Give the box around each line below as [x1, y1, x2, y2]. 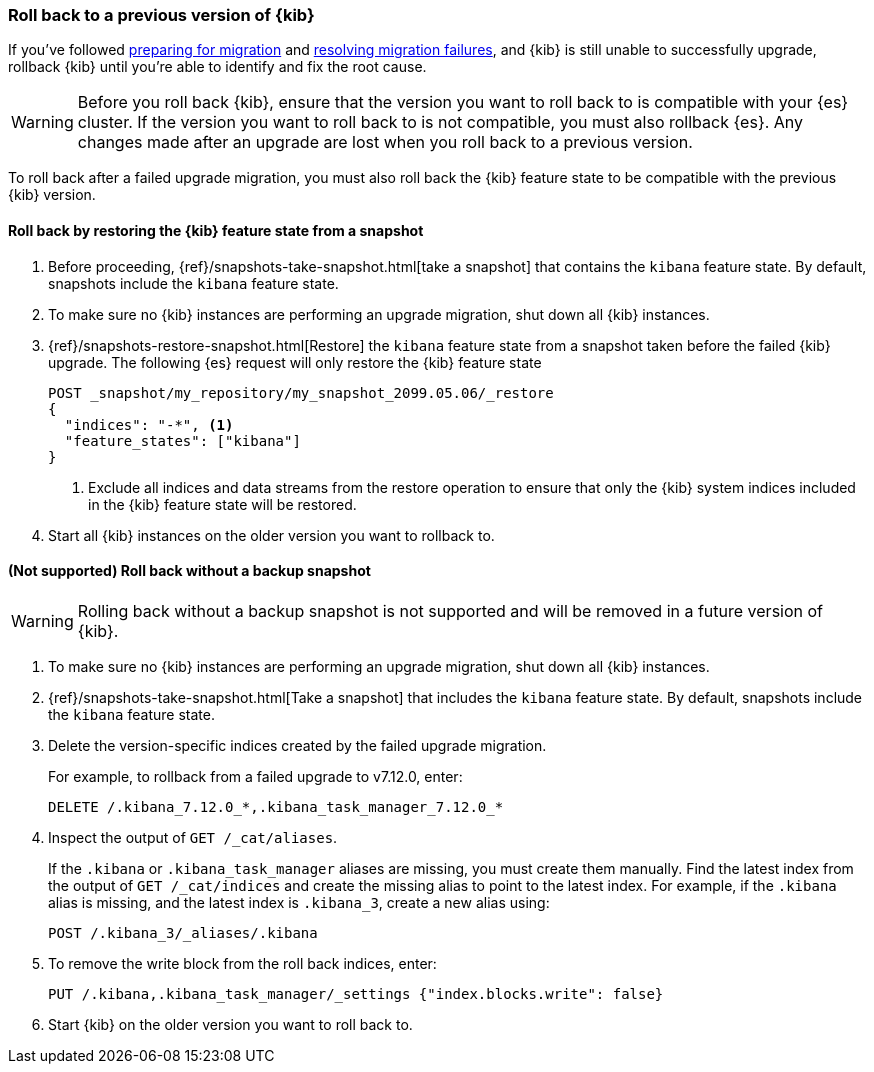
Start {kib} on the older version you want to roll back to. [48, 1015, 413, 1033]
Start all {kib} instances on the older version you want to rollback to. [48, 526, 495, 544]
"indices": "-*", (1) [64, 416, 234, 433]
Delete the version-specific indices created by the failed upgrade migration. [48, 736, 547, 754]
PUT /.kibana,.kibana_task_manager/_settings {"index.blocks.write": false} [48, 985, 664, 1002]
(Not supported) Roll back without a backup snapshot [8, 562, 371, 580]
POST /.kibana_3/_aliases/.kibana [48, 924, 318, 941]
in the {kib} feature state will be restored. [88, 495, 357, 513]
